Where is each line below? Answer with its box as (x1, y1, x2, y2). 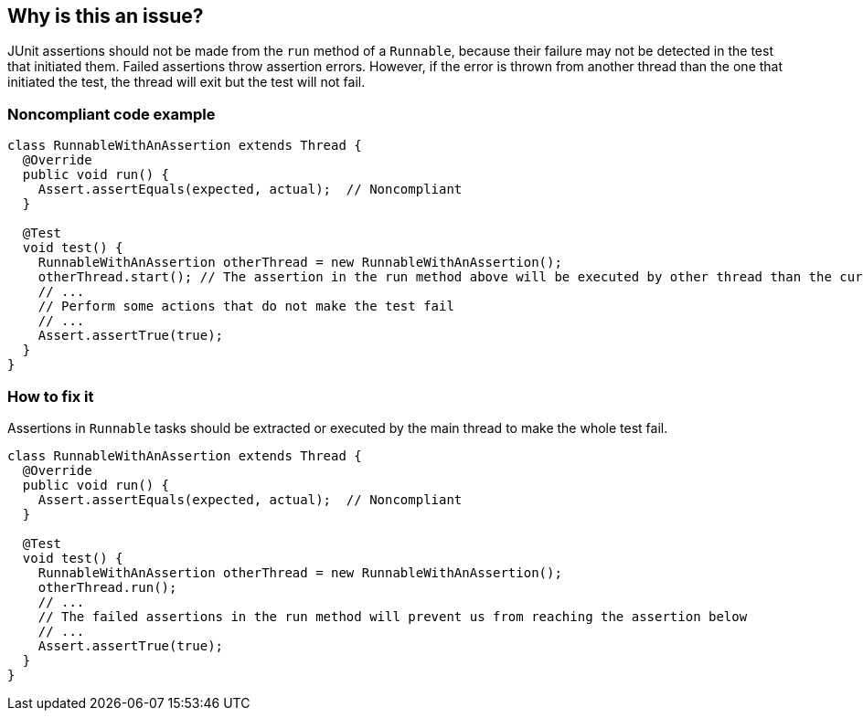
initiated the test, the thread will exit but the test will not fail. (7, 74, 366, 90)
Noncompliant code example (7, 104, 216, 123)
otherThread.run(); (37, 579, 177, 595)
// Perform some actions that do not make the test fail (37, 299, 454, 314)
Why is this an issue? (7, 5, 204, 27)
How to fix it (7, 386, 94, 406)
